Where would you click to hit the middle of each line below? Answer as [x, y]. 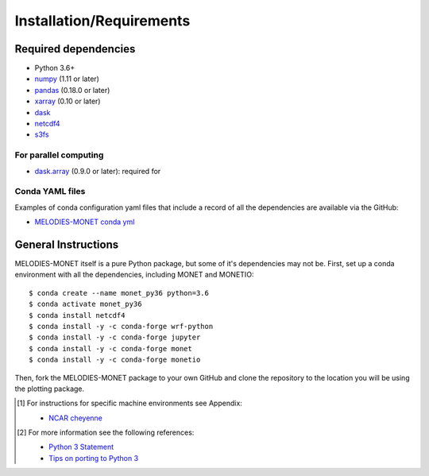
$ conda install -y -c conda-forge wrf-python [121, 326]
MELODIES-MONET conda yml [85, 222]
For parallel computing [59, 155]
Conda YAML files [50, 192]
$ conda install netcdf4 [77, 315]
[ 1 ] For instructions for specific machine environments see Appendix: [129, 403]
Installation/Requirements [102, 21]
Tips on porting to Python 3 [94, 458]
